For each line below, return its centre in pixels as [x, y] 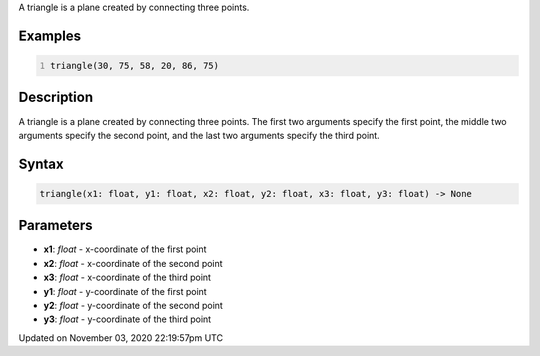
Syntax [41, 163]
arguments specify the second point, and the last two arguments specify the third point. [199, 135]
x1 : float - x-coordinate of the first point [125, 249]
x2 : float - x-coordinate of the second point [133, 263]
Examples [50, 35]
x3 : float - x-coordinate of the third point [127, 277]
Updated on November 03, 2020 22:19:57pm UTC [121, 337]
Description [56, 97]
